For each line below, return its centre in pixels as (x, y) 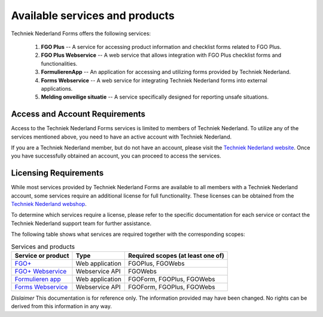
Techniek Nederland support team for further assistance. (81, 223)
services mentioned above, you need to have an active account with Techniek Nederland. (121, 137)
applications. (57, 88)
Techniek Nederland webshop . (49, 204)
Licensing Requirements (57, 173)
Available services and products (93, 16)
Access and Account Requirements (78, 114)
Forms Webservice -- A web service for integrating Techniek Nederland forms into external (154, 80)
